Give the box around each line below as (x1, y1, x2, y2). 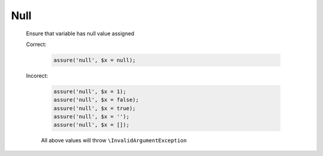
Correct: (26, 41, 47, 48)
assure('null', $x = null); (53, 57, 136, 63)
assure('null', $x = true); (53, 105, 136, 112)
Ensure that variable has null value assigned (26, 30, 135, 37)
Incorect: (26, 72, 48, 79)
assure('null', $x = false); (53, 96, 139, 103)
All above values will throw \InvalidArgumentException (41, 137, 187, 144)
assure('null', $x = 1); (53, 88, 127, 95)
